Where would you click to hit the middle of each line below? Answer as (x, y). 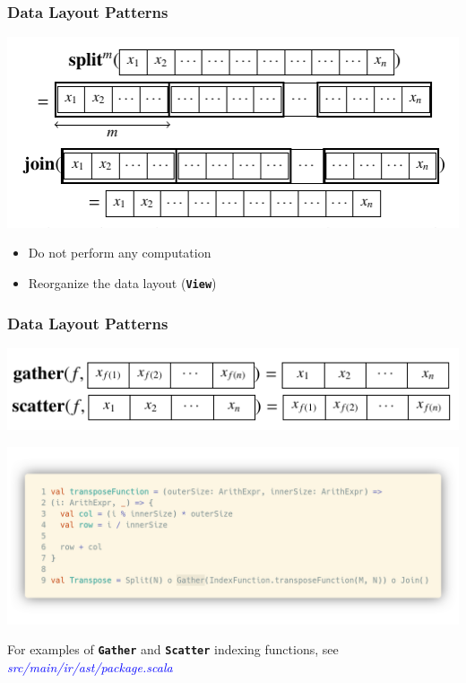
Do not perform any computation (120, 253)
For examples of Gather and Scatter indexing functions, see (173, 649)
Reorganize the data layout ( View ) (122, 282)
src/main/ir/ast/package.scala (90, 666)
